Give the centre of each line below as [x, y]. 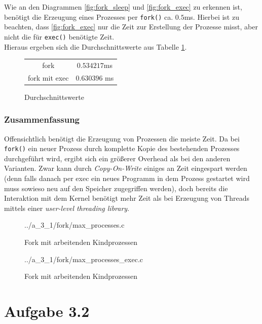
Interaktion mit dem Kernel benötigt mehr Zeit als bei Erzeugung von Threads [127, 198]
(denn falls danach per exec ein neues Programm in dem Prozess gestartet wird [127, 178]
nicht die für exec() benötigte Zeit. [59, 36]
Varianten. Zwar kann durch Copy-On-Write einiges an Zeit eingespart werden [126, 168]
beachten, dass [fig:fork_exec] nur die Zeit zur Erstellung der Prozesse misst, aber [131, 27]
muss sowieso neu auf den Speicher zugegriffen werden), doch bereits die [116, 188]
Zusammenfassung [42, 119]
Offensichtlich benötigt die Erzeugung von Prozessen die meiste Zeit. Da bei [122, 138]
